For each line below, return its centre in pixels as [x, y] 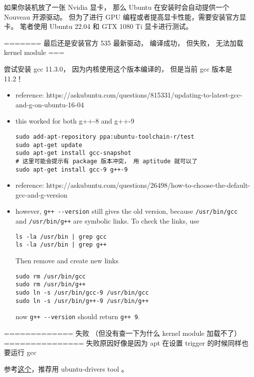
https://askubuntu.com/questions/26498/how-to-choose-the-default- [148, 185]
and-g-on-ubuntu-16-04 [50, 104]
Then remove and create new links [67, 261]
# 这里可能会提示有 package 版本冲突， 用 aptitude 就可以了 [106, 161]
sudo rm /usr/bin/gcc [50, 276]
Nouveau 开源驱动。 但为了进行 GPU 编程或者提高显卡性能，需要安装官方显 [125, 16]
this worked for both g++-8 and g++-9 [75, 121]
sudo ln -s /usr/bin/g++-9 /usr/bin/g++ [82, 301]
